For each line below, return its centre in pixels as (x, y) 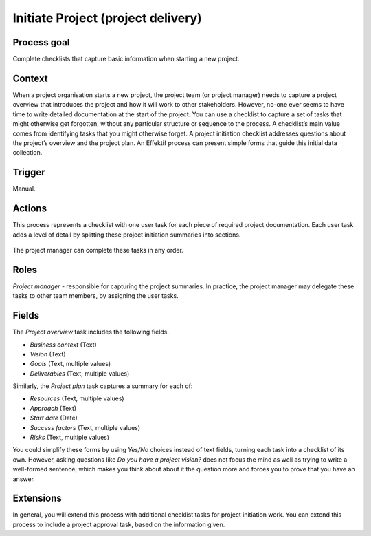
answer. (24, 479)
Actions (30, 209)
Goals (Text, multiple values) (70, 364)
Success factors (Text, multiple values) (85, 427)
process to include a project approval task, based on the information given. (119, 524)
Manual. (24, 189)
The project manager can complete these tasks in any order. (98, 250)
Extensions (37, 499)
